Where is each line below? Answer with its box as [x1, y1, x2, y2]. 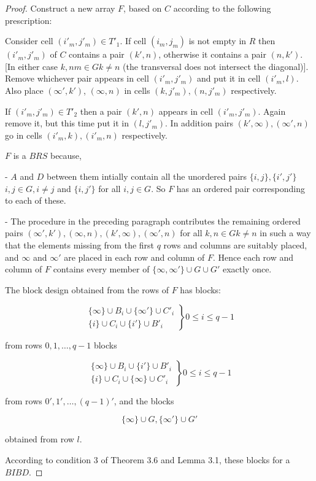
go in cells [5, 128, 42, 141]
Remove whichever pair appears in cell [5, 72, 149, 85]
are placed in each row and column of [64, 250, 205, 263]
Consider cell [5, 34, 53, 47]
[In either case [5, 60, 58, 72]
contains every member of [53, 263, 150, 275]
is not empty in [188, 34, 247, 47]
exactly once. [222, 263, 272, 275]
